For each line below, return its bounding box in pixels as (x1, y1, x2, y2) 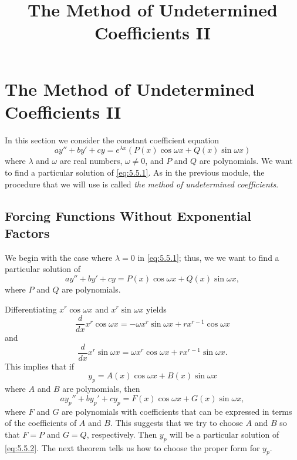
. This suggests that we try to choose (110, 417, 243, 429)
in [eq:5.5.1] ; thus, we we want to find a (137, 251, 279, 263)
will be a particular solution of (170, 428, 279, 440)
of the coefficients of (5, 417, 77, 429)
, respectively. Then (86, 428, 157, 440)
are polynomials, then (62, 382, 140, 395)
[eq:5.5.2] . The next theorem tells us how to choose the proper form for (5, 441, 260, 454)
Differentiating (5, 303, 57, 315)
